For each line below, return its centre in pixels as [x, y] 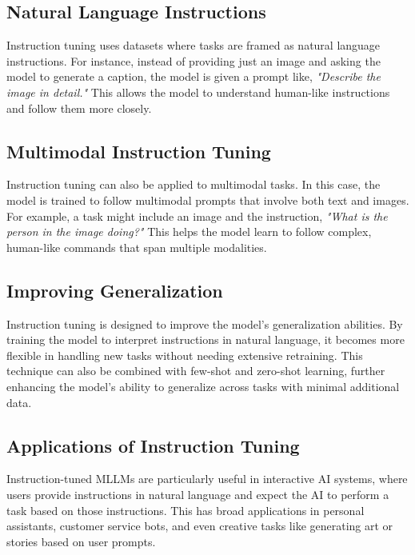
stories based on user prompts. [81, 541]
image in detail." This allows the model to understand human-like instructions [198, 92]
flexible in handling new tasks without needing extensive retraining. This [185, 355]
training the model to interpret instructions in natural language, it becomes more [206, 339]
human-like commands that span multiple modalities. [137, 247]
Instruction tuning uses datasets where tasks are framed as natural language [194, 45]
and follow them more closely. [79, 108]
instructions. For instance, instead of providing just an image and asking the [194, 60]
